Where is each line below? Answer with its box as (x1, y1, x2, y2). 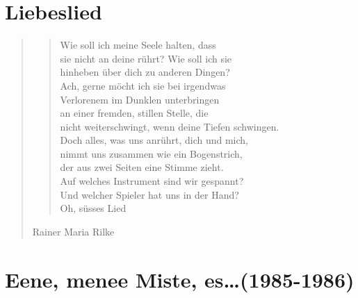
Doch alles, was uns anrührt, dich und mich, (60, 133, 249, 147)
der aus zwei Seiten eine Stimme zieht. (60, 160, 224, 174)
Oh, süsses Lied (60, 201, 127, 215)
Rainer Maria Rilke (32, 224, 115, 238)
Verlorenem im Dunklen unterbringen (60, 92, 220, 106)
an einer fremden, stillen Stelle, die (60, 106, 209, 120)
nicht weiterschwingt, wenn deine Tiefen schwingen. (60, 119, 279, 133)
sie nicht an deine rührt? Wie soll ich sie (60, 51, 232, 65)
